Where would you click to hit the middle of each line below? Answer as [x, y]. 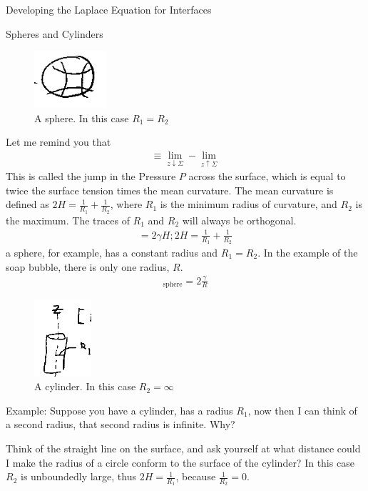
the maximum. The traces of [68, 220]
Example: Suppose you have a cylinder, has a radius [119, 410]
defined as [27, 204]
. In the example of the [308, 252]
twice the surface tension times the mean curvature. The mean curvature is [170, 190]
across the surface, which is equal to [267, 176]
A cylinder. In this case [85, 386]
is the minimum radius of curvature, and [249, 204]
